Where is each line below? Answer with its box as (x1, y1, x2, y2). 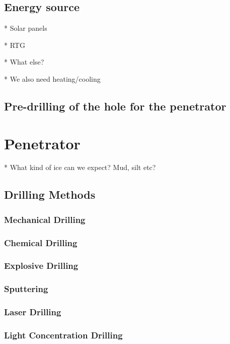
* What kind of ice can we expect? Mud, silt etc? (4, 162, 156, 173)
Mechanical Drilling (4, 213, 86, 225)
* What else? (4, 56, 44, 67)
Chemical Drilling (4, 236, 78, 249)
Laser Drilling (4, 306, 61, 318)
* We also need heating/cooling (4, 73, 101, 84)
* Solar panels (4, 23, 47, 33)
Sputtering (4, 282, 48, 295)
